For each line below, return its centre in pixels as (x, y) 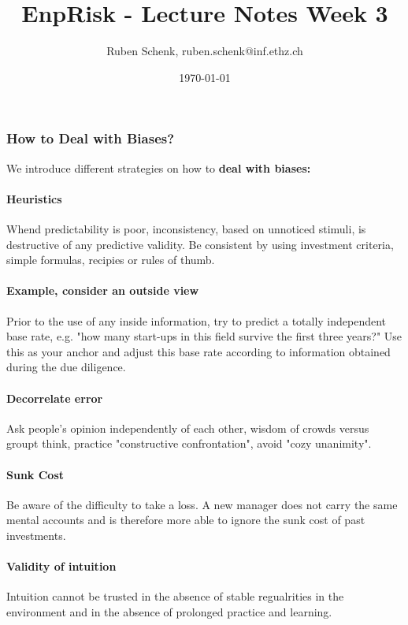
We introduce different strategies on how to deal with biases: (159, 167)
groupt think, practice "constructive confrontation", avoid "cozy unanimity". (189, 443)
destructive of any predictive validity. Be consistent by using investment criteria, (200, 244)
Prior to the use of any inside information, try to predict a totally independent (197, 320)
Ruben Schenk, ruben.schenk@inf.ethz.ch (205, 51)
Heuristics (34, 198)
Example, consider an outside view (103, 290)
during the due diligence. (66, 367)
